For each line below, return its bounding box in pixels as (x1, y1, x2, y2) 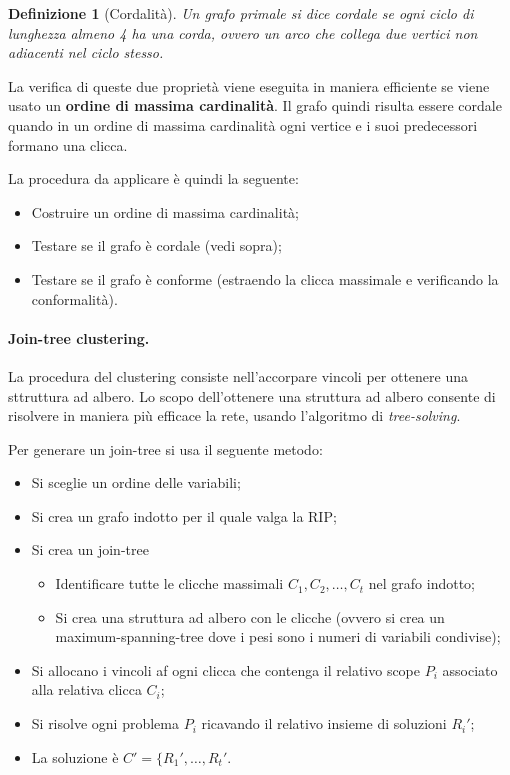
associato (442, 659, 498, 680)
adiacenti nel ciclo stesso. (8, 42, 164, 63)
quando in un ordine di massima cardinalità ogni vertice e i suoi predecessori (8, 114, 478, 135)
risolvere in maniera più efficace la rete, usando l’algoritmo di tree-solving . (8, 405, 461, 426)
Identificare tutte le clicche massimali (55, 573, 284, 594)
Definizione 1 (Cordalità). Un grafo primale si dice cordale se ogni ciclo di (8, 3, 474, 23)
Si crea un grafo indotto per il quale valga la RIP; (31, 505, 337, 526)
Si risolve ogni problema (31, 713, 179, 734)
